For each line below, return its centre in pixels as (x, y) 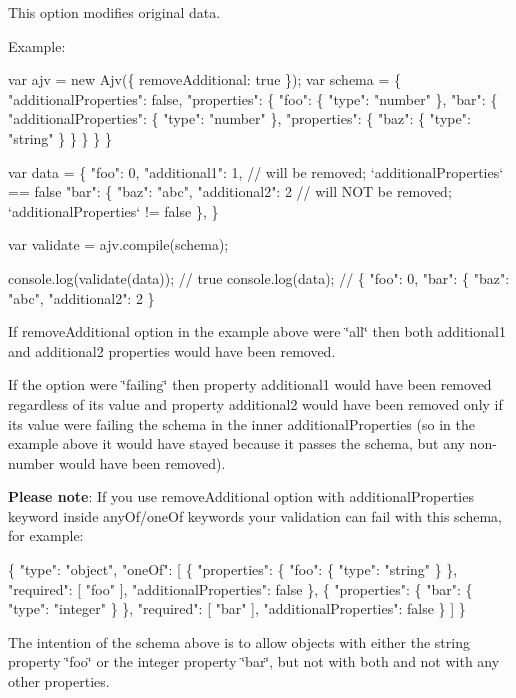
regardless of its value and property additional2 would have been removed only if (255, 403)
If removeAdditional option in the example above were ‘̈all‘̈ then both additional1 (257, 331)
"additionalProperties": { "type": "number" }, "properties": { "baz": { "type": (239, 118)
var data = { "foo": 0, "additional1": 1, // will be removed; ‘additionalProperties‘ (256, 171)
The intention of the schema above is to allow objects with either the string (239, 641)
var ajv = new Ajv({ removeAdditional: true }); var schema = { (204, 79)
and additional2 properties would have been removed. (172, 350)
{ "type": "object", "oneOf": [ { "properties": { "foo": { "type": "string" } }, (233, 569)
